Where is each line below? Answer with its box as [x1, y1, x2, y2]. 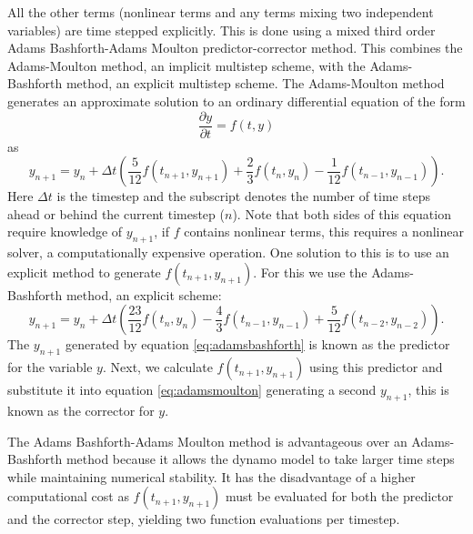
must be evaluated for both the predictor [226, 487, 454, 506]
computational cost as [7, 487, 129, 506]
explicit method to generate [7, 262, 161, 281]
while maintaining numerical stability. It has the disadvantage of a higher [7, 467, 416, 486]
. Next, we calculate [102, 358, 213, 377]
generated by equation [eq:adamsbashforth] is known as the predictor [65, 335, 450, 354]
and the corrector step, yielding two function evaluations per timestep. [7, 509, 400, 529]
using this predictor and [309, 358, 443, 377]
